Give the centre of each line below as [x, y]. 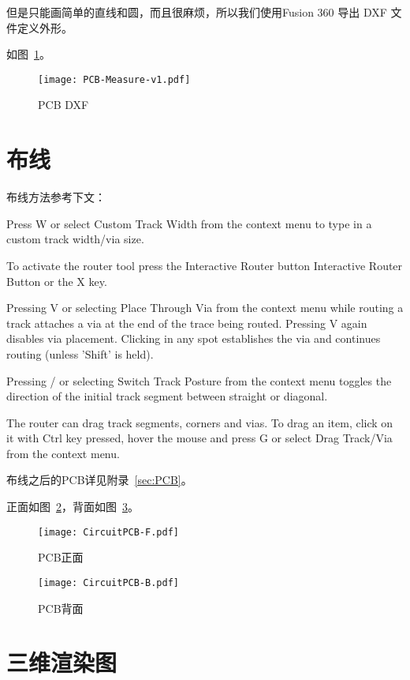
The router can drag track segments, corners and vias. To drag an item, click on [200, 422]
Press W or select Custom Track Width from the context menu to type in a [189, 223]
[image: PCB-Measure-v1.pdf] [114, 79]
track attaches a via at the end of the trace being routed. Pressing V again [187, 323]
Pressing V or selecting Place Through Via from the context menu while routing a [205, 308]
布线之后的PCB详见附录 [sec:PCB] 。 [99, 480]
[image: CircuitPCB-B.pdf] [108, 582]
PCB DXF [63, 105]
